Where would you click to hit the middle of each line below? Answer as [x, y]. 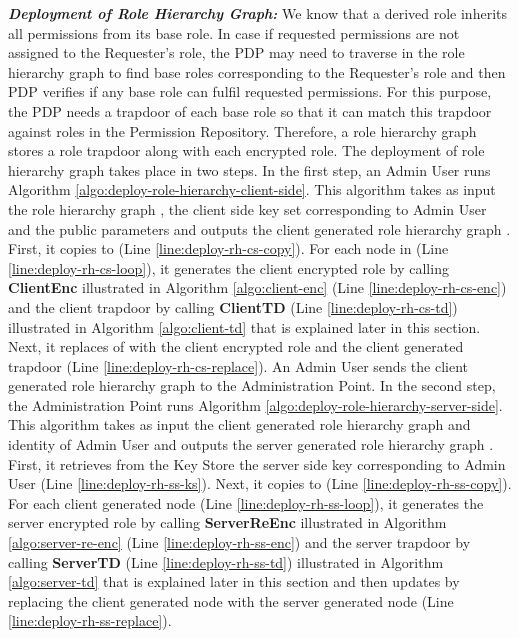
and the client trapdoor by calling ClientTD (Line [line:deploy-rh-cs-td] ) [233, 306]
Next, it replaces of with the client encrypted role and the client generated [236, 346]
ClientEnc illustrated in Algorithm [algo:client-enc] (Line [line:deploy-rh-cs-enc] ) [257, 287]
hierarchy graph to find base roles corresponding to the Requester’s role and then [257, 71]
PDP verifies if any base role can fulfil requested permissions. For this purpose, [250, 91]
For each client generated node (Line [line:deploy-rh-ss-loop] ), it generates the [246, 502]
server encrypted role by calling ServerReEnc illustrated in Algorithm [227, 522]
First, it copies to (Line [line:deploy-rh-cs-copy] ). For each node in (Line [228, 248]
